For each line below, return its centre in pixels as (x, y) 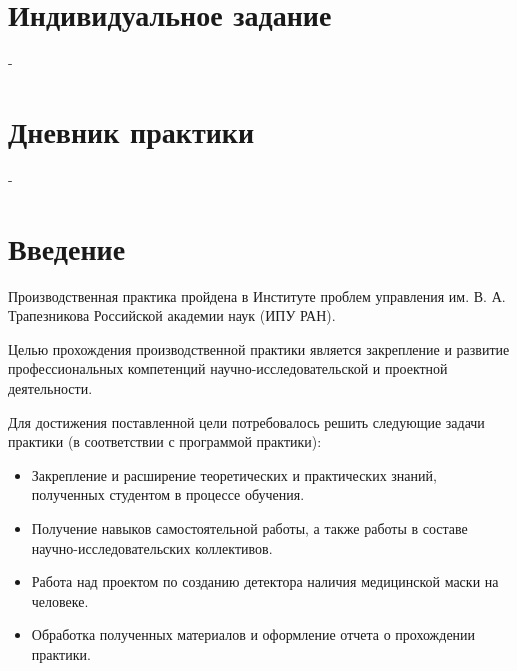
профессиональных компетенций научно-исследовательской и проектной (228, 368)
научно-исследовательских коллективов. (152, 547)
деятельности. (50, 387)
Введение (67, 247)
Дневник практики (131, 130)
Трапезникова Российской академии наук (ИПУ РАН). (172, 315)
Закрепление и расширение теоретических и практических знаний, (234, 474)
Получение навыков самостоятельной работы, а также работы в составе (249, 527)
